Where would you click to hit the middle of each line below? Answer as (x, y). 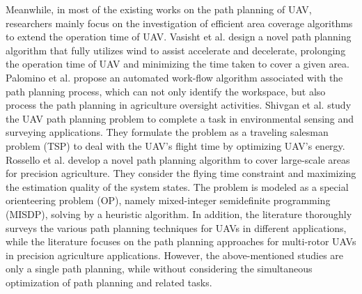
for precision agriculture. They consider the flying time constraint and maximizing (181, 173)
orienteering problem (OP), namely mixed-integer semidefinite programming (168, 200)
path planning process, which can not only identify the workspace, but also (166, 91)
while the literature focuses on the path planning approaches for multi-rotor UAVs (181, 241)
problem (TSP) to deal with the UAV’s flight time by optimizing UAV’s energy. (175, 145)
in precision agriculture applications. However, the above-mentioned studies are (175, 255)
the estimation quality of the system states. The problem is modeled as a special (177, 186)
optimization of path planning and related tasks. (109, 282)
